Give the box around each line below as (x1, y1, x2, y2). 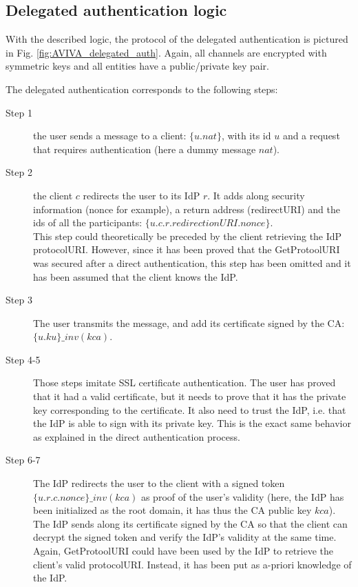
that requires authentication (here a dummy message (33, 141, 256, 156)
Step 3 (6, 292, 32, 307)
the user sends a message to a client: (33, 128, 187, 143)
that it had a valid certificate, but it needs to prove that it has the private (33, 389, 346, 404)
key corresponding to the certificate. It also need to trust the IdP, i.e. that (33, 402, 346, 417)
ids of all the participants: (33, 215, 143, 230)
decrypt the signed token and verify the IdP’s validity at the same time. (33, 530, 337, 544)
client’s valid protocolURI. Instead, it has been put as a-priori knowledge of (33, 557, 352, 571)
